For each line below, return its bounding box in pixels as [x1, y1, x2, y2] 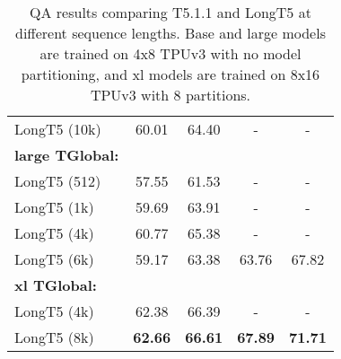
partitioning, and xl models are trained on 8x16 [21, 64, 320, 84]
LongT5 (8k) [14, 327, 94, 347]
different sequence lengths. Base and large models [15, 22, 326, 43]
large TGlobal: [14, 144, 119, 165]
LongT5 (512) [14, 171, 101, 191]
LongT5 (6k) [14, 249, 94, 269]
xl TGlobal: [14, 275, 97, 295]
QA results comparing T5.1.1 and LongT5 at [30, 2, 311, 22]
